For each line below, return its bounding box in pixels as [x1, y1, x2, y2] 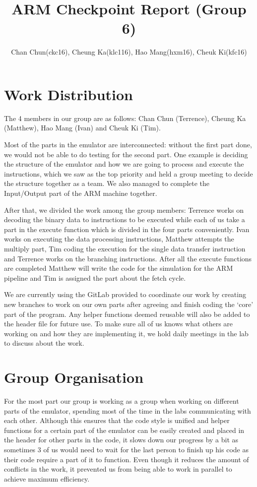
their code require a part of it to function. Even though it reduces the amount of [4, 454, 249, 464]
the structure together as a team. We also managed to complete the [4, 178, 210, 188]
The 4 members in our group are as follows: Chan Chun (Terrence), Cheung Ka [4, 113, 246, 123]
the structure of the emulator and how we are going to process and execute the [4, 159, 244, 169]
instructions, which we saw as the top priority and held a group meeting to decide [4, 168, 253, 179]
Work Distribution [4, 84, 133, 104]
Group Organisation [4, 367, 144, 387]
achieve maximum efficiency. [4, 473, 90, 484]
